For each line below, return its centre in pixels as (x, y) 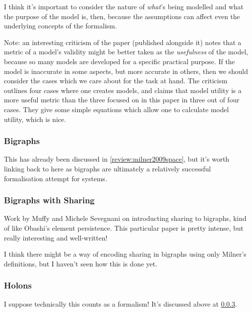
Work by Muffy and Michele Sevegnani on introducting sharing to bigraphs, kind (125, 218)
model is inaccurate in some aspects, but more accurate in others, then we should (126, 71)
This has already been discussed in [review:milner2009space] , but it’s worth (117, 159)
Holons (18, 285)
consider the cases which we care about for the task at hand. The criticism (116, 81)
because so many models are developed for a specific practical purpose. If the (119, 61)
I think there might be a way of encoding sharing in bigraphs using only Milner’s (125, 254)
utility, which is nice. (35, 119)
